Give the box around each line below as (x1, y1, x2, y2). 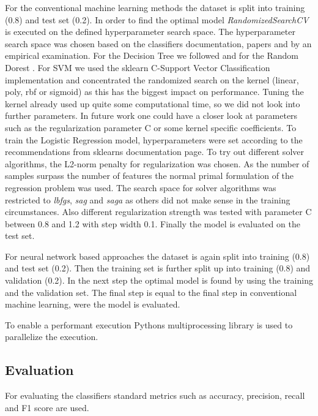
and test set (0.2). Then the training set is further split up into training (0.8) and (5, 262, 311, 274)
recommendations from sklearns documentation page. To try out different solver (5, 145, 304, 158)
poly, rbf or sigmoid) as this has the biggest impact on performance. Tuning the (5, 85, 304, 98)
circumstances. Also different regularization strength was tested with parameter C (5, 205, 312, 218)
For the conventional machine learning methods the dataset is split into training (5, 1, 305, 13)
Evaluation (5, 360, 74, 379)
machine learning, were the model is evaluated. (5, 298, 180, 311)
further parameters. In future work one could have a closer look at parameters (5, 109, 298, 122)
